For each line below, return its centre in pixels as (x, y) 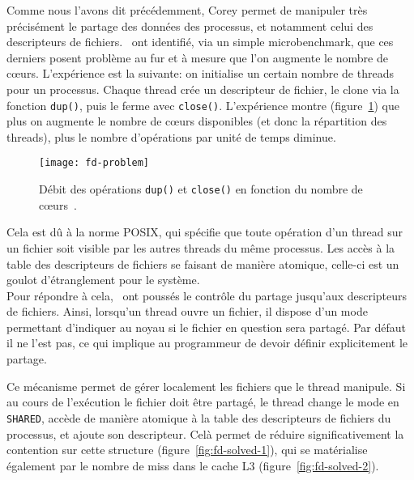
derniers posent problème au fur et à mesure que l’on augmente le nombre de (197, 57)
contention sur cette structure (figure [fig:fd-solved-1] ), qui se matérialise (187, 450)
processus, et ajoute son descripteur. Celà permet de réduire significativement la (205, 433)
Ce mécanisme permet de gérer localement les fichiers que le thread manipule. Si (206, 386)
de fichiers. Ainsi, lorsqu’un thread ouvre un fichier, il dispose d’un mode (187, 311)
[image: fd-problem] (94, 163)
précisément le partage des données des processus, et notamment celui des (190, 25)
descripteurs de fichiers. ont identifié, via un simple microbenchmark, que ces (200, 42)
